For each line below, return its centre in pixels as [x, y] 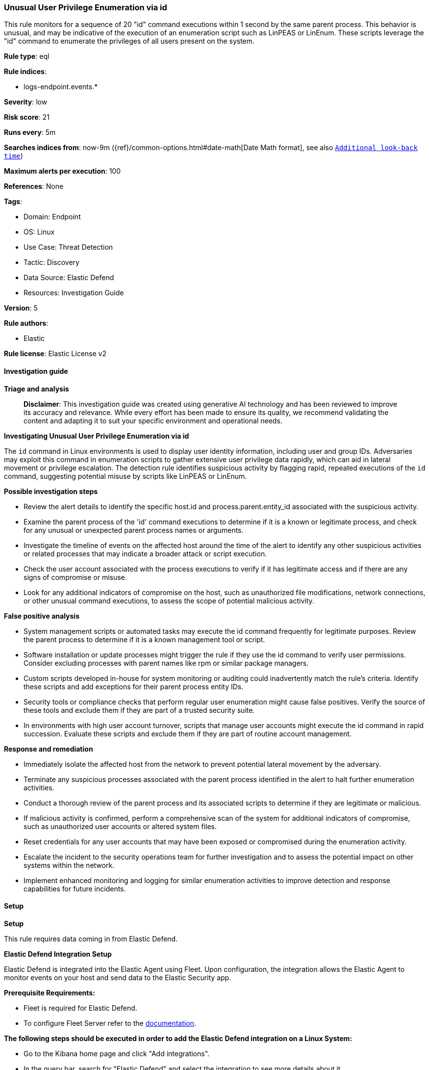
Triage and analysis [37, 389]
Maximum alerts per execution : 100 [63, 171]
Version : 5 [21, 308]
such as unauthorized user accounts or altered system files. [120, 826]
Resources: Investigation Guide [74, 293]
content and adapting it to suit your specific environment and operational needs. [153, 420]
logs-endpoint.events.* [61, 87]
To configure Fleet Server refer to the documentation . [110, 1023]
